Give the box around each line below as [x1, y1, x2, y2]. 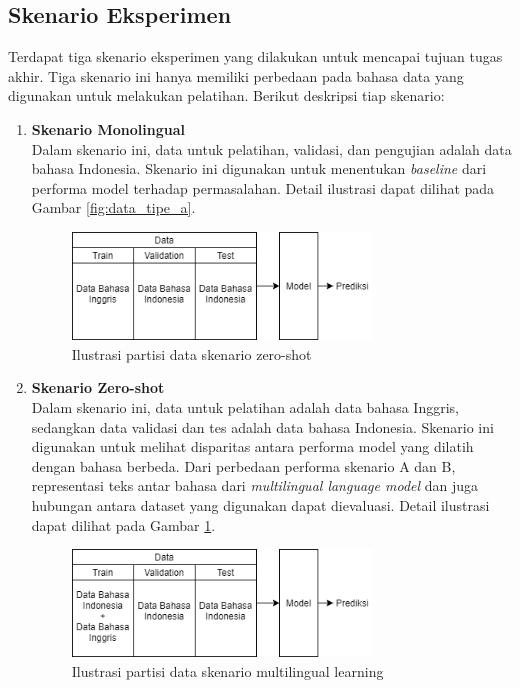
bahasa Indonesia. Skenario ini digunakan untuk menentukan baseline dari [31, 158, 487, 179]
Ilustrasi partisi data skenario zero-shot [71, 343, 312, 364]
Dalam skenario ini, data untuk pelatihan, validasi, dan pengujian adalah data [31, 138, 512, 159]
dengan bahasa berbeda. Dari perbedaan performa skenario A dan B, [31, 455, 456, 476]
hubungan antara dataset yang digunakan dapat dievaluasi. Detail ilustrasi [31, 494, 490, 515]
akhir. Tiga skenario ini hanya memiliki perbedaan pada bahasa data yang [8, 65, 464, 86]
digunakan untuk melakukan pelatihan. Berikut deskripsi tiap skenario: [8, 85, 445, 106]
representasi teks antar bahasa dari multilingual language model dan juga [31, 475, 479, 496]
